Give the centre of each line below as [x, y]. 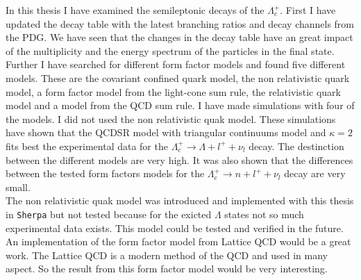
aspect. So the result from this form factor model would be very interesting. [167, 269]
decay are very [315, 173]
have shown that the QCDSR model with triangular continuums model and [166, 132]
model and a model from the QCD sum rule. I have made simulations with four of [180, 105]
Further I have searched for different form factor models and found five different [176, 64]
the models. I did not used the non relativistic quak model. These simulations [171, 118]
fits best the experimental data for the [87, 146]
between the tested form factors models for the [105, 173]
